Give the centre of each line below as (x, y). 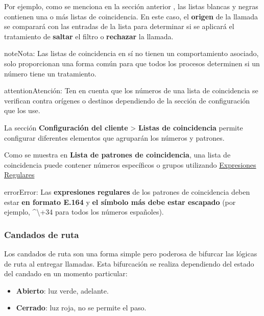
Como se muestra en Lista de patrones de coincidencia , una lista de (117, 155)
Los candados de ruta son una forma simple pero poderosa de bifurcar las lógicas (131, 253)
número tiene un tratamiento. (50, 73)
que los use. (22, 110)
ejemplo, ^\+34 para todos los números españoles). (84, 212)
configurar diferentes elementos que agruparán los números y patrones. (114, 137)
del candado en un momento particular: (66, 273)
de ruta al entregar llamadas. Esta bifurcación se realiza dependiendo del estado (129, 263)
